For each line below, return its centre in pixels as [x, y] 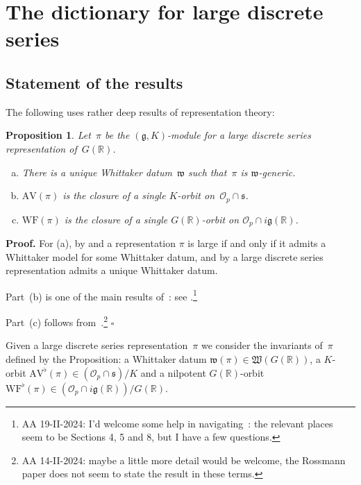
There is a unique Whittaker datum [97, 172]
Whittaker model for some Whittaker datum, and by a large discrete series [165, 256]
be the [117, 135]
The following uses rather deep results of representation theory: [140, 111]
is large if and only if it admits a [257, 243]
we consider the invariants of [262, 345]
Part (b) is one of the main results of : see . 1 [101, 295]
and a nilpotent [173, 372]
